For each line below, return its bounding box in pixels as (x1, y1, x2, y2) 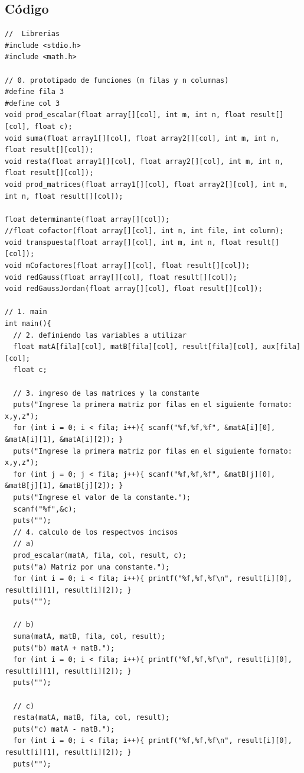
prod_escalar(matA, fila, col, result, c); (13, 551, 187, 559)
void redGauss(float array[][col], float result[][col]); (5, 273, 237, 282)
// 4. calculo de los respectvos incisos (13, 528, 178, 536)
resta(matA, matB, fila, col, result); (13, 713, 170, 722)
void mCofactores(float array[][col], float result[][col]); (5, 261, 250, 270)
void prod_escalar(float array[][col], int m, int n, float (5, 111, 246, 119)
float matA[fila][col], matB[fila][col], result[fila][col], (13, 342, 259, 351)
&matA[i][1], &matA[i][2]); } (5, 435, 123, 444)
